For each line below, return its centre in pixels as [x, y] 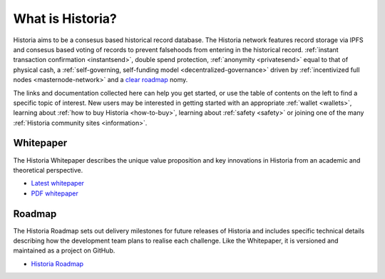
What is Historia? [65, 19]
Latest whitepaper [58, 183]
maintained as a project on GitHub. [64, 250]
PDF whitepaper [55, 193]
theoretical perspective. [48, 170]
